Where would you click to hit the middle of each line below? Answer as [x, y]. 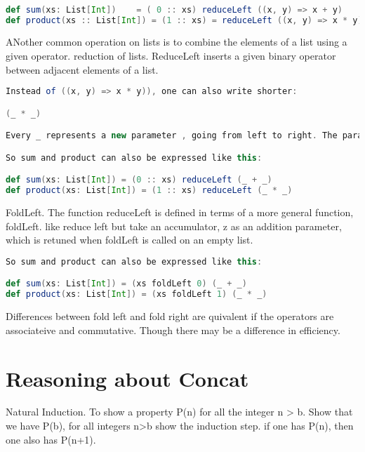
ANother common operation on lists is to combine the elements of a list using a [177, 42]
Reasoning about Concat [127, 378]
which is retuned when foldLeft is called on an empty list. [130, 240]
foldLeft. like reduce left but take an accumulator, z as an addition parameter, [174, 226]
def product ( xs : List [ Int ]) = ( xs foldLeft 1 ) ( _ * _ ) [137, 294]
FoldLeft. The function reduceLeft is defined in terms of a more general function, [180, 212]
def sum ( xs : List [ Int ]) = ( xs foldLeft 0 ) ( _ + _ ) [126, 284]
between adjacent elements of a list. [82, 69]
